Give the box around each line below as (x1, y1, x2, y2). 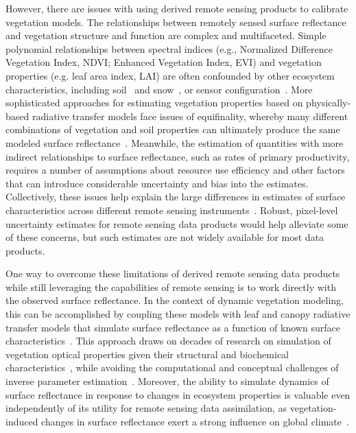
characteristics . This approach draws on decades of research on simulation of (5, 333, 331, 348)
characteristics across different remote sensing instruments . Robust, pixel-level (5, 202, 338, 217)
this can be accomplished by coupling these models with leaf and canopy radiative (5, 307, 351, 321)
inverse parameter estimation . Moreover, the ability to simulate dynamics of (5, 374, 329, 388)
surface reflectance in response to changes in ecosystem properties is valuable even (5, 387, 351, 401)
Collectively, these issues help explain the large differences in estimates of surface (5, 189, 346, 204)
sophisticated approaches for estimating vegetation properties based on (5, 95, 303, 110)
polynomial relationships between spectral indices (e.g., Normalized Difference (5, 41, 333, 56)
